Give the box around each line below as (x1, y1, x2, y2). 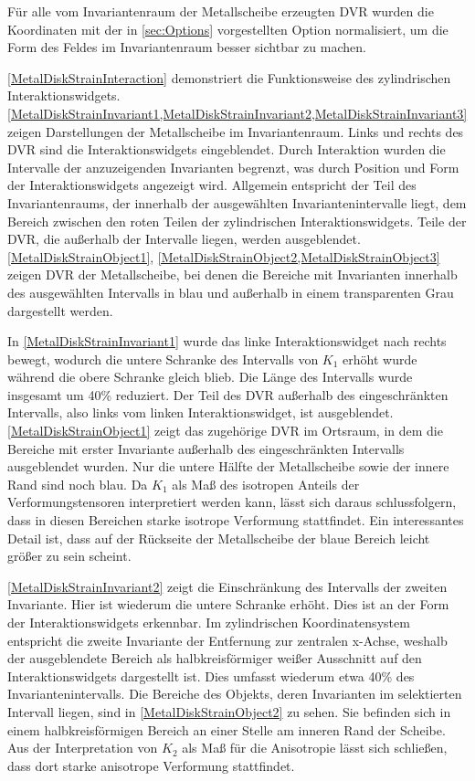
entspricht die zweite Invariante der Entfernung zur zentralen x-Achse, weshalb (7, 630, 448, 649)
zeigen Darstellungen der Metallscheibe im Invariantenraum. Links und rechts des (7, 121, 464, 141)
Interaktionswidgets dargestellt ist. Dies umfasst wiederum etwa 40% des (7, 666, 415, 685)
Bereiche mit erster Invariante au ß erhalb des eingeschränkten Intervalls (7, 438, 405, 458)
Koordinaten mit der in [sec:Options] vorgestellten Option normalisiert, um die (7, 19, 449, 38)
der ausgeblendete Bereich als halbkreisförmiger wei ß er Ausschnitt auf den (7, 649, 422, 668)
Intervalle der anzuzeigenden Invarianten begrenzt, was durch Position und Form (7, 157, 459, 176)
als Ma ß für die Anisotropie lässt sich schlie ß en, (182, 738, 448, 757)
